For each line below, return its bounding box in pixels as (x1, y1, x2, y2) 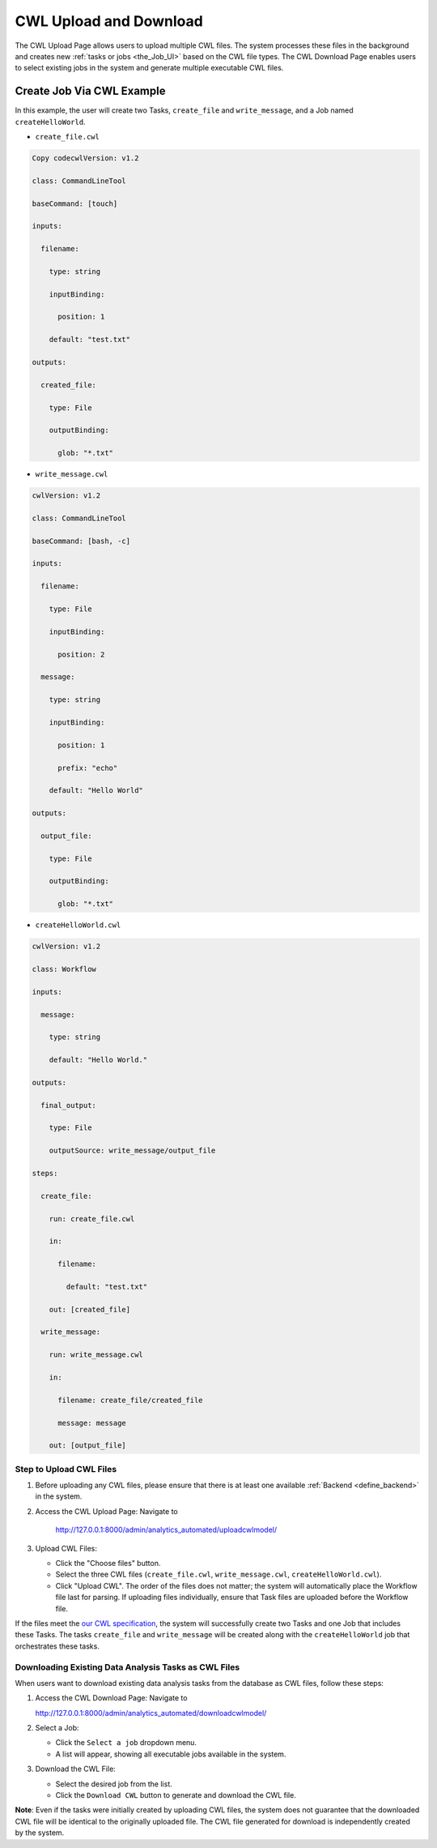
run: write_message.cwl (49, 1350, 143, 1359)
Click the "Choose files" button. (55, 1559, 161, 1568)
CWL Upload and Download (15, 12, 204, 30)
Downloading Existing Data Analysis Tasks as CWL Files (15, 1662, 240, 1673)
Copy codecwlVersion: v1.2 (32, 154, 139, 162)
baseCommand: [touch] (32, 199, 118, 208)
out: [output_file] (49, 1441, 127, 1450)
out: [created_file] (49, 1305, 131, 1314)
